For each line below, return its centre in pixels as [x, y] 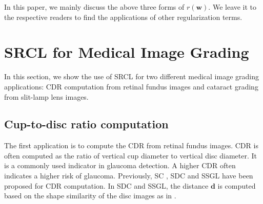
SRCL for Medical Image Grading [127, 52]
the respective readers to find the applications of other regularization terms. [123, 17]
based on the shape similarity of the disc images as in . [90, 196]
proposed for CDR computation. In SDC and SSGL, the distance [106, 185]
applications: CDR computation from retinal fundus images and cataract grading [131, 86]
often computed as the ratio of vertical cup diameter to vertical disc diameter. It [131, 155]
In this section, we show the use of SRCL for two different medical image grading [131, 76]
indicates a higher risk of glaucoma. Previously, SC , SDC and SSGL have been [129, 176]
